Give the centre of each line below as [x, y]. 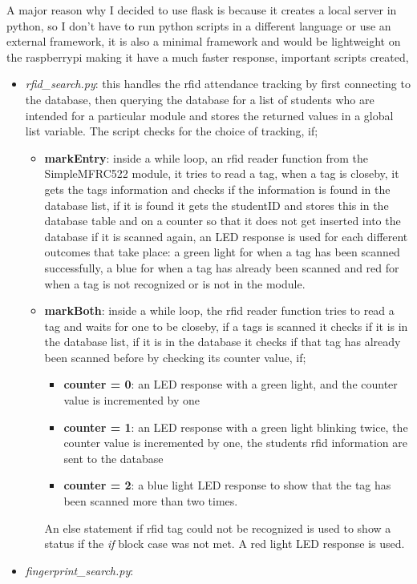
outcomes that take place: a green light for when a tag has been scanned [222, 252]
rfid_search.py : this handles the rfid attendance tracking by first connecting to [218, 84]
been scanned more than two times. [151, 501]
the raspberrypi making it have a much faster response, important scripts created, [208, 56]
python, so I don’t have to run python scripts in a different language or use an [199, 25]
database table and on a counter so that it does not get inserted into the [223, 221]
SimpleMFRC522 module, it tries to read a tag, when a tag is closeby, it [222, 173]
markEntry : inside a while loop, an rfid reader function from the [206, 157]
